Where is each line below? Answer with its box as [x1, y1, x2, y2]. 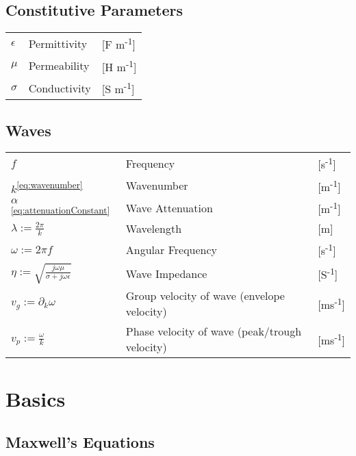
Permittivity [28, 35, 88, 51]
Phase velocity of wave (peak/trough [125, 323, 302, 340]
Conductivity [28, 79, 91, 96]
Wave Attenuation [125, 199, 213, 216]
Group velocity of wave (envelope [125, 288, 285, 304]
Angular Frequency [125, 242, 218, 258]
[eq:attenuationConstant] [11, 203, 110, 217]
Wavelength [125, 220, 182, 237]
